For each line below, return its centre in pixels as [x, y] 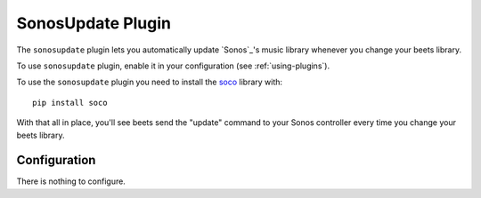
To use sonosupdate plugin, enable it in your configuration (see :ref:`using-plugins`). [173, 66]
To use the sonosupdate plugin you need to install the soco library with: [150, 82]
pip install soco [70, 103]
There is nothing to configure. [71, 181]
